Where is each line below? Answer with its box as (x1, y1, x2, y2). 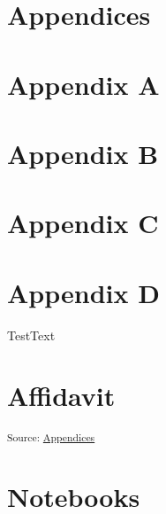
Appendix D (7, 274, 160, 310)
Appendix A (7, 66, 160, 102)
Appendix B (7, 135, 159, 171)
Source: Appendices (7, 430, 95, 445)
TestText (7, 325, 56, 344)
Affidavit (7, 378, 116, 414)
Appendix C (7, 205, 159, 241)
